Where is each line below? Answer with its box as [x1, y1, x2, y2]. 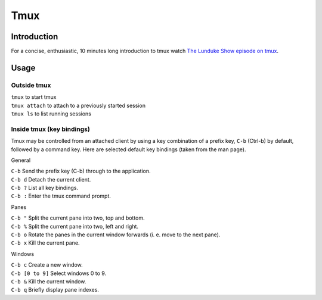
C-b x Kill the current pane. [11, 239, 80, 246]
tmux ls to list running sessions [11, 110, 92, 117]
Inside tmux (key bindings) [11, 125, 91, 133]
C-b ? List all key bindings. [11, 185, 79, 192]
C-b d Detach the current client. [11, 176, 91, 183]
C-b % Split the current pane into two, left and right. [11, 223, 139, 230]
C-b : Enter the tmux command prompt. [11, 192, 112, 199]
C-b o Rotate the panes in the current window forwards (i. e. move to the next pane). [11, 231, 221, 238]
